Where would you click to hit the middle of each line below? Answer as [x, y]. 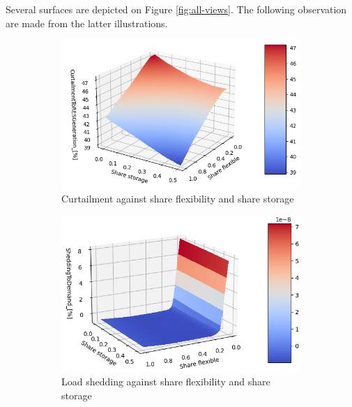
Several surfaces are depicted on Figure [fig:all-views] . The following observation [176, 9]
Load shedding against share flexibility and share [166, 382]
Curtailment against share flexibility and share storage [178, 199]
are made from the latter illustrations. [87, 23]
